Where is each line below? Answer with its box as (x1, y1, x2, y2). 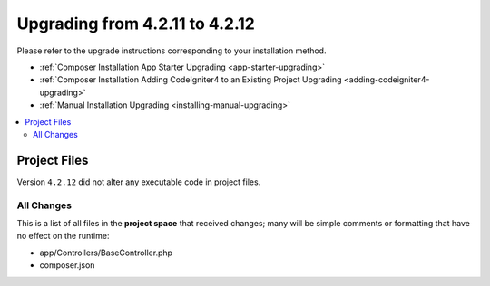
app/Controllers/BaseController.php (39, 247, 172, 258)
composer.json (39, 260, 95, 271)
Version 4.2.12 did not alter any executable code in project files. (16, 176, 261, 187)
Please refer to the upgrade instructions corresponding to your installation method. (16, 45, 327, 56)
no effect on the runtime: (16, 231, 110, 242)
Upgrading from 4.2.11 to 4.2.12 (16, 14, 256, 33)
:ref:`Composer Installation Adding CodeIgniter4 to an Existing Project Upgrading (39, 74, 342, 85)
